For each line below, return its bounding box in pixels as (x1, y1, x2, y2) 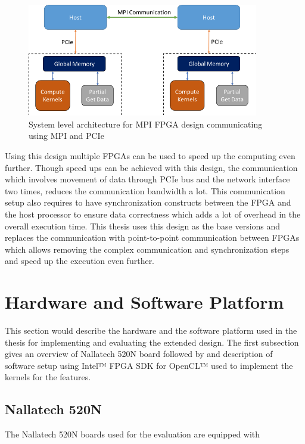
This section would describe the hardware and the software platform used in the (5, 324, 297, 337)
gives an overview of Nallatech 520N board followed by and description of (5, 347, 273, 360)
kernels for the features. (5, 371, 91, 383)
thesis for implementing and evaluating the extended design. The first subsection (5, 336, 299, 348)
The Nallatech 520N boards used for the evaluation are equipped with (5, 428, 260, 440)
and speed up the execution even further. (5, 254, 155, 267)
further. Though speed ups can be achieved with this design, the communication (5, 161, 298, 173)
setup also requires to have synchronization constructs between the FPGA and (5, 196, 291, 209)
